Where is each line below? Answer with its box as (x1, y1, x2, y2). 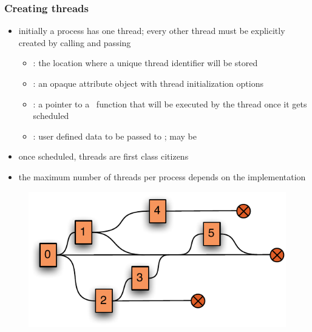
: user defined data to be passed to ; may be (33, 129, 197, 142)
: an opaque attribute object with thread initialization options (33, 77, 263, 89)
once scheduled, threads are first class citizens (18, 150, 189, 163)
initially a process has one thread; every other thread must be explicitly (18, 24, 285, 37)
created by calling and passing (18, 36, 131, 49)
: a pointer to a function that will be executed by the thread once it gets (33, 97, 307, 110)
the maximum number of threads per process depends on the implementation (18, 170, 306, 183)
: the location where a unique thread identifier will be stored (33, 56, 258, 69)
